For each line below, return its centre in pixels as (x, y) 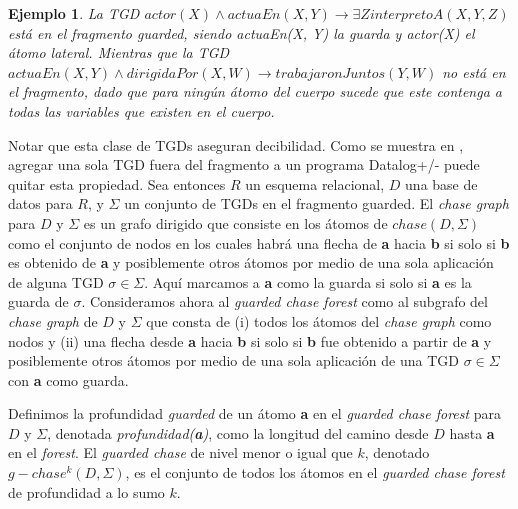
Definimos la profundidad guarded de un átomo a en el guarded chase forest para (255, 413)
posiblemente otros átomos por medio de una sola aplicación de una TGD (233, 360)
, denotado (397, 452)
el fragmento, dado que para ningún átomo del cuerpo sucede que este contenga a (255, 91)
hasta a (472, 432)
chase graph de (53, 320)
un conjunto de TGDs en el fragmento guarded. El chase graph (316, 203)
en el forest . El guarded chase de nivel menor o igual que (180, 452)
